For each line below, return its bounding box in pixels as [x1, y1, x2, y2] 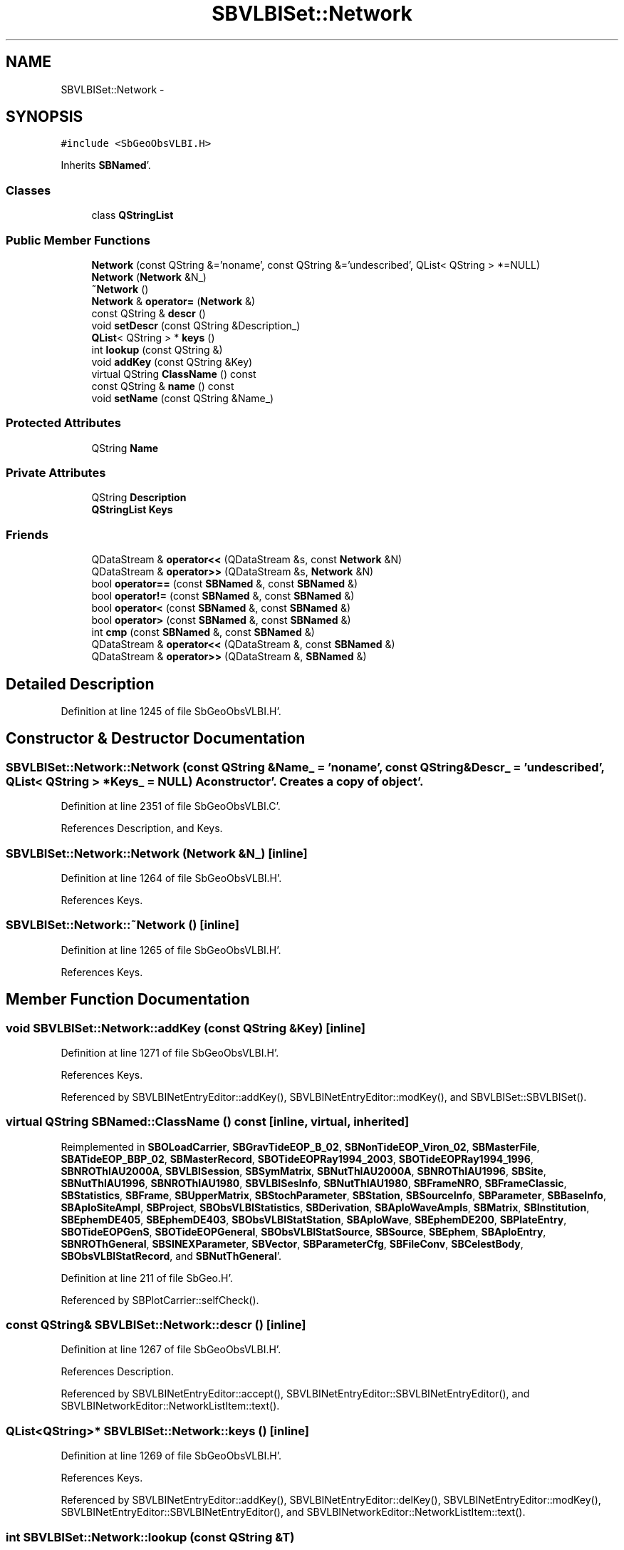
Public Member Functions [6, 232, 150, 247]
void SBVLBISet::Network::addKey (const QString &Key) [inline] [6, 1020, 365, 1035]
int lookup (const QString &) [91, 343, 223, 356]
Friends [6, 527, 48, 542]
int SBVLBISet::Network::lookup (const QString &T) [6, 1529, 295, 1544]
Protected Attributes [6, 416, 121, 431]
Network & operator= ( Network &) [91, 294, 256, 307]
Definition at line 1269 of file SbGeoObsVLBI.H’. [61, 1449, 281, 1462]
